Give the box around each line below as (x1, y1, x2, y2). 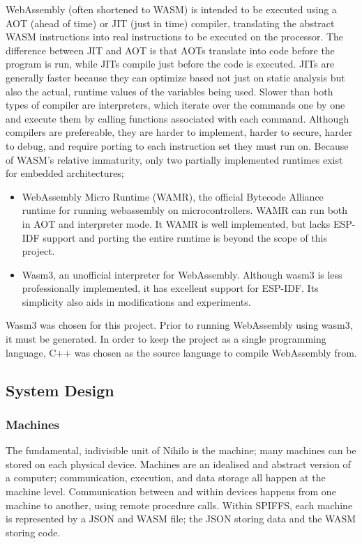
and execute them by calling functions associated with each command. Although (6, 111, 349, 125)
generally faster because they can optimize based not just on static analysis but (6, 70, 345, 84)
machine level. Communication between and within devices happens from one (6, 484, 336, 499)
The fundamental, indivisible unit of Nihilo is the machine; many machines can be (6, 443, 356, 458)
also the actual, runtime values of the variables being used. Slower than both (6, 84, 333, 98)
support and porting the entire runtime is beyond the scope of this (43, 230, 328, 244)
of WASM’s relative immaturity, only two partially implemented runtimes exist (6, 152, 343, 166)
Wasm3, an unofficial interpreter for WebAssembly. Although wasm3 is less (22, 267, 342, 281)
